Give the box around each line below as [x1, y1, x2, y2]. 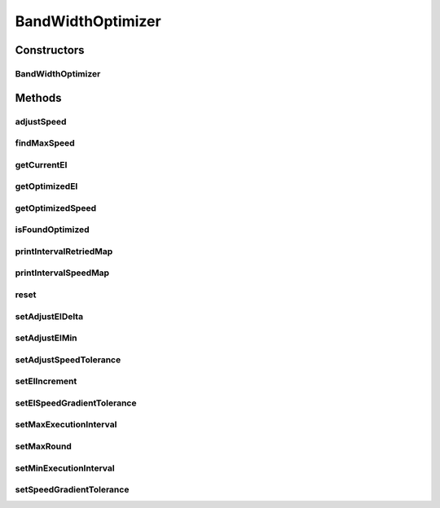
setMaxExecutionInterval [15, 419, 117, 431]
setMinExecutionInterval [15, 462, 115, 474]
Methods [15, 90, 62, 105]
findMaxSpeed [15, 138, 75, 149]
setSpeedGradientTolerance [15, 484, 130, 496]
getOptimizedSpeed [15, 202, 97, 213]
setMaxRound [15, 440, 73, 452]
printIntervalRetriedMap [15, 245, 113, 256]
